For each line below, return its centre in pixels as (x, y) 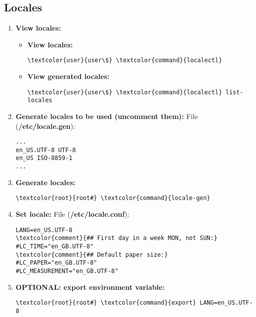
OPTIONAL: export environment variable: (90, 287)
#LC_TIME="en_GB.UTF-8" (55, 246)
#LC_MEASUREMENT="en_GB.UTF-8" (67, 271)
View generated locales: (68, 76)
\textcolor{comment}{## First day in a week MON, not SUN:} (116, 238)
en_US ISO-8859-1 (44, 158)
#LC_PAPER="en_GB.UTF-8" (56, 263)
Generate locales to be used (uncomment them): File (107, 116)
